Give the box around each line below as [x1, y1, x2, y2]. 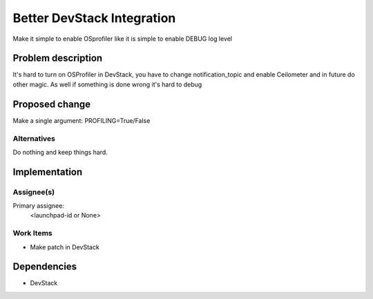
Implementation [12, 166, 83, 177]
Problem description [12, 52, 103, 64]
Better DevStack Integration [12, 10, 176, 26]
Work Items [12, 229, 52, 238]
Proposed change [12, 98, 91, 110]
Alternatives [12, 133, 55, 143]
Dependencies [12, 261, 77, 273]
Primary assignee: [12, 202, 65, 210]
